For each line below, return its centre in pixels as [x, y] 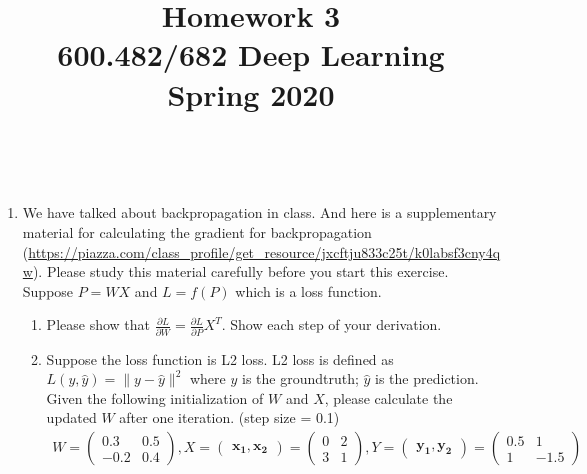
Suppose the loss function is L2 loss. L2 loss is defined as [220, 358]
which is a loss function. [308, 290]
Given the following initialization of [155, 397]
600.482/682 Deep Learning [251, 54]
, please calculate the [388, 397]
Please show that [98, 324]
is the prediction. [427, 378]
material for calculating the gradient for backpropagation [197, 231]
